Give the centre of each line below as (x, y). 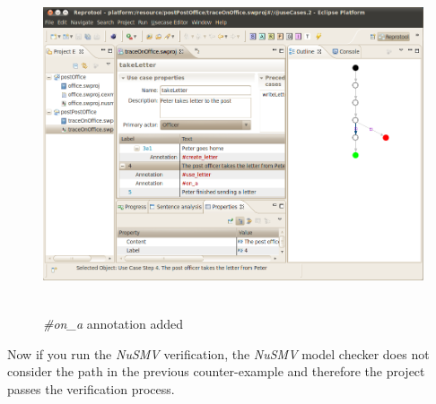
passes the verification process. (91, 388)
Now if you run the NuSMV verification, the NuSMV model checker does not (218, 353)
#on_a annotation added (113, 323)
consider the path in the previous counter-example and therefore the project (216, 371)
